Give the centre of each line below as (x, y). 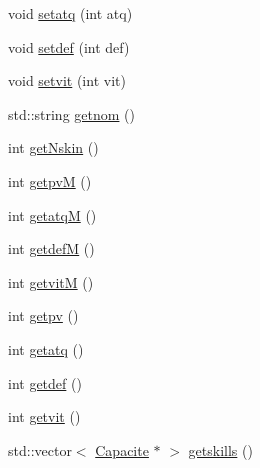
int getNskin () (53, 147)
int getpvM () (50, 180)
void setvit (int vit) (67, 80)
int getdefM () (51, 248)
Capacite (122, 449)
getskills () (220, 449)
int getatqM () (52, 214)
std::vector (40, 449)
